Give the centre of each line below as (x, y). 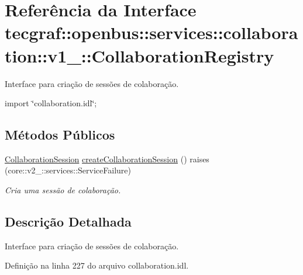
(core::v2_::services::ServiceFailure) (68, 170)
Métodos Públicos (60, 135)
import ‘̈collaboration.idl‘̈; (51, 103)
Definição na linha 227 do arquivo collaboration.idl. (97, 265)
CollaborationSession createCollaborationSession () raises (107, 159)
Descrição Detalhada (68, 222)
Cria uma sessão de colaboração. (63, 190)
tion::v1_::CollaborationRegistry (140, 55)
